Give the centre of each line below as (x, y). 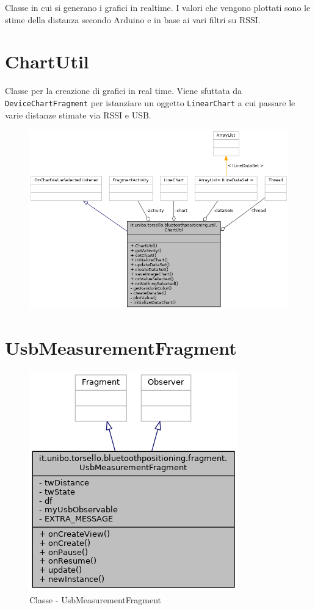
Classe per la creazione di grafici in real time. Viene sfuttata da (124, 91)
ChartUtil (47, 61)
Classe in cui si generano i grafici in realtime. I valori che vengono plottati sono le (158, 7)
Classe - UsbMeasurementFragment (95, 599)
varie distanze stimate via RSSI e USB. (78, 114)
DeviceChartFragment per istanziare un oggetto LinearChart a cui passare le (150, 102)
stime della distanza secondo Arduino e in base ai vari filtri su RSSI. (133, 19)
